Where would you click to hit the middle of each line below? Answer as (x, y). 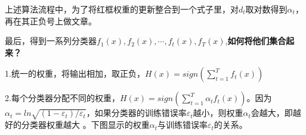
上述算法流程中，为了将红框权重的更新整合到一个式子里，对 (122, 9)
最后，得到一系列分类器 (51, 41)
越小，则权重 (218, 113)
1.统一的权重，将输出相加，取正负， (75, 73)
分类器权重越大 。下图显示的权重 (85, 125)
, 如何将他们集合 (256, 41)
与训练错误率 (182, 125)
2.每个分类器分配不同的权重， (62, 98)
